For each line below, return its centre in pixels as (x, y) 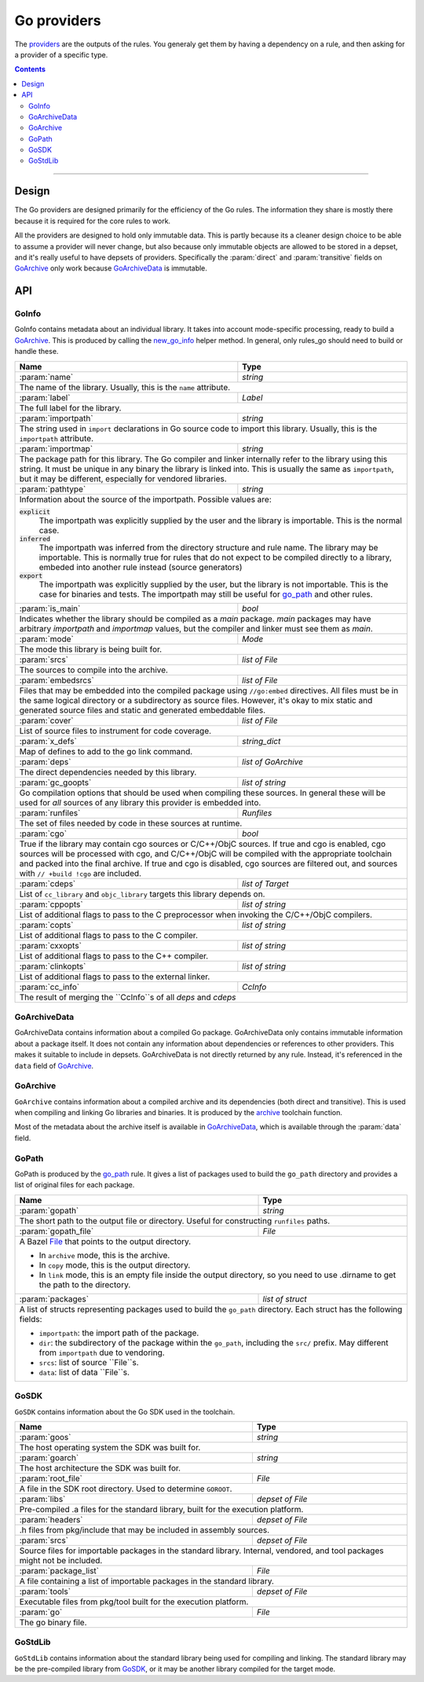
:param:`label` (45, 397)
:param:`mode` (46, 639)
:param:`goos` (45, 1437)
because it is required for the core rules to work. (93, 221)
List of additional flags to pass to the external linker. (115, 977)
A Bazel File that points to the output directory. (105, 1241)
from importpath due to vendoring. (102, 1353)
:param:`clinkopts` (53, 966)
